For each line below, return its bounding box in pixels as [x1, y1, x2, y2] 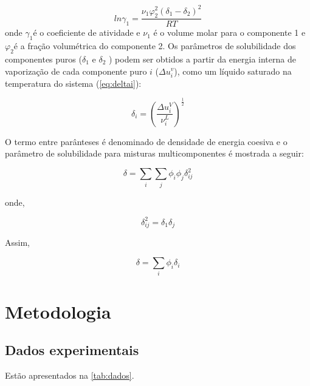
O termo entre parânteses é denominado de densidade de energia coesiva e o [5, 135, 288, 147]
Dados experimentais [5, 340, 139, 359]
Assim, [5, 236, 30, 249]
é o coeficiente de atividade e [33, 26, 140, 39]
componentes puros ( [5, 52, 82, 65]
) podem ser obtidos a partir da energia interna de [108, 52, 296, 65]
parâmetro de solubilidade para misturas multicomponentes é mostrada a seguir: [5, 147, 304, 160]
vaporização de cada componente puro [5, 64, 147, 77]
